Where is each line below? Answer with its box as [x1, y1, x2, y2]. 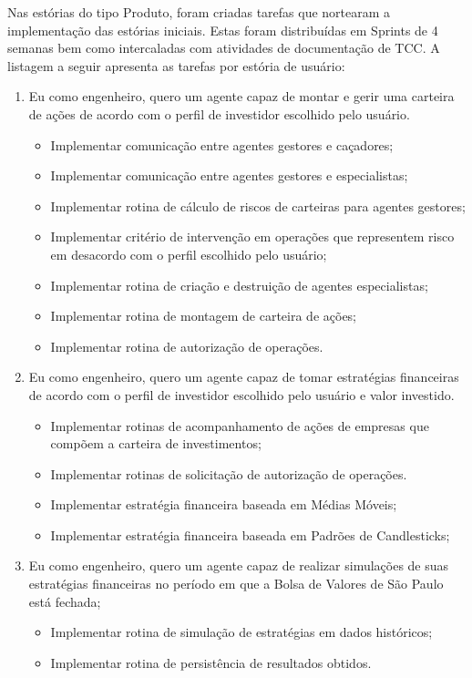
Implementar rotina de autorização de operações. [50, 336, 323, 355]
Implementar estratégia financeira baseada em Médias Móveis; [50, 495, 397, 514]
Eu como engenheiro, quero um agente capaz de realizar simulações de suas [28, 556, 449, 575]
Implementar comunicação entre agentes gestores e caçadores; [50, 135, 394, 154]
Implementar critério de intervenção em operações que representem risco [50, 227, 455, 246]
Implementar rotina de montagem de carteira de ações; [50, 306, 357, 325]
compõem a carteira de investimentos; [50, 434, 262, 453]
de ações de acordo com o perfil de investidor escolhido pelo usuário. [28, 104, 410, 123]
